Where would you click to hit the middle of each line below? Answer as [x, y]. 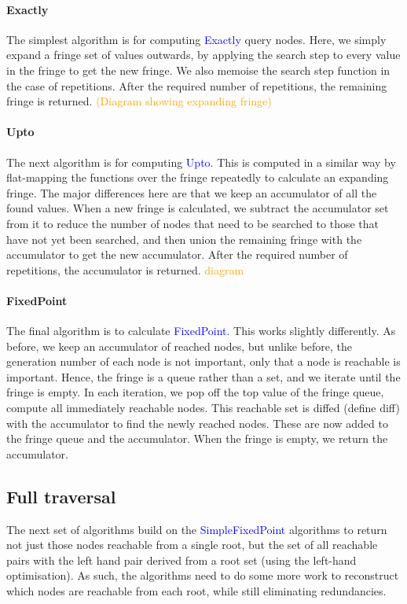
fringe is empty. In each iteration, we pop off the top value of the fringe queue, [195, 392]
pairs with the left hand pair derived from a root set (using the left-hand [181, 560]
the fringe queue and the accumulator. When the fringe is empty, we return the [197, 438]
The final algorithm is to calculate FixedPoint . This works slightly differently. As [201, 331]
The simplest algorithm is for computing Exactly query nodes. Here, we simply [196, 39]
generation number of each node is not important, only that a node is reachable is [203, 361]
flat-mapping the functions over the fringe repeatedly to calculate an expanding [198, 177]
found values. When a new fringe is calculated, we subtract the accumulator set [198, 208]
